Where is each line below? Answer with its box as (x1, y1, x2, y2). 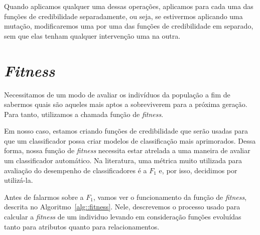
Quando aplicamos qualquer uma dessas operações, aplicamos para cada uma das (4, 1, 253, 11)
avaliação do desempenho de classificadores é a (4, 165, 147, 175)
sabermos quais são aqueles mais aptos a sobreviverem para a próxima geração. (4, 99, 247, 109)
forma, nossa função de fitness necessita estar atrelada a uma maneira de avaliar (4, 145, 250, 156)
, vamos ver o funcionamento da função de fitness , (93, 191, 247, 202)
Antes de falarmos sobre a (4, 191, 84, 202)
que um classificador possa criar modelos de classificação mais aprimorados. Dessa (4, 135, 256, 146)
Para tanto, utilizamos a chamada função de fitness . (4, 108, 164, 119)
